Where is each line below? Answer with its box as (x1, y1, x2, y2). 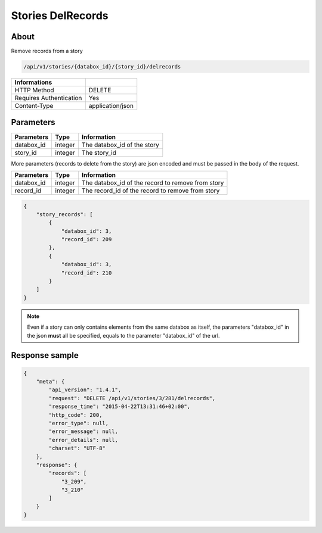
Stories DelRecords (11, 9, 109, 22)
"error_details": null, (48, 437, 119, 443)
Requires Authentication (14, 94, 82, 102)
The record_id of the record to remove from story (81, 186, 220, 195)
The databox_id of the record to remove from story (81, 179, 224, 187)
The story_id (81, 148, 116, 157)
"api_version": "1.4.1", (48, 386, 122, 393)
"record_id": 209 (61, 236, 112, 243)
